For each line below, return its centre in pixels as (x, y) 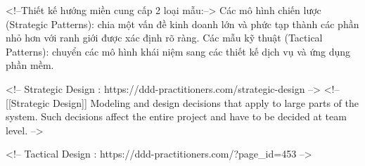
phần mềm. (30, 65)
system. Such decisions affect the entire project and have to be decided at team (176, 116)
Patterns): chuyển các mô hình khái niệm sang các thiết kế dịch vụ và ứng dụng (178, 51)
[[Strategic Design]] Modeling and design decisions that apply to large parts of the (182, 102)
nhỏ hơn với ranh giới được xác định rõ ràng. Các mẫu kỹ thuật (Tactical (164, 38)
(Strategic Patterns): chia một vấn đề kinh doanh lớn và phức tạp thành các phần (182, 24)
